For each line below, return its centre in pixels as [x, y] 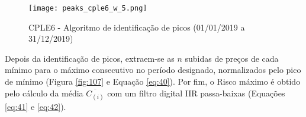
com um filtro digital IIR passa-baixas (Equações [196, 93]
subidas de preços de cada [232, 58]
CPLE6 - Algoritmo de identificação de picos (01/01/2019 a [137, 27]
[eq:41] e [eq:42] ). [36, 106]
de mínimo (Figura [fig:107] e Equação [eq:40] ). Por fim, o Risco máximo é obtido [153, 81]
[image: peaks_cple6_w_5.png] [88, 8]
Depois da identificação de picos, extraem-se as [90, 58]
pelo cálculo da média [44, 93]
